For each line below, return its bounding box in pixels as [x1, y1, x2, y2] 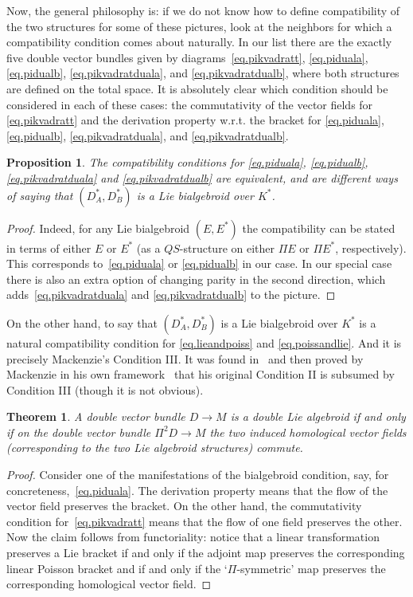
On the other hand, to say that [6, 314, 158, 331]
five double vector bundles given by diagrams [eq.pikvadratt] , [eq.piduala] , [6, 49, 368, 65]
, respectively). [335, 239, 407, 256]
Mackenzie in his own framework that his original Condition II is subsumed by [6, 366, 395, 383]
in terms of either [6, 239, 92, 256]
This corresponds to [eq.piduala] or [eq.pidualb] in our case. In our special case [6, 255, 392, 272]
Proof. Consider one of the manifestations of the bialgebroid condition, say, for [6, 466, 389, 483]
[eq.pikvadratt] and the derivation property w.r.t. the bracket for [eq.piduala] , [6, 112, 384, 128]
